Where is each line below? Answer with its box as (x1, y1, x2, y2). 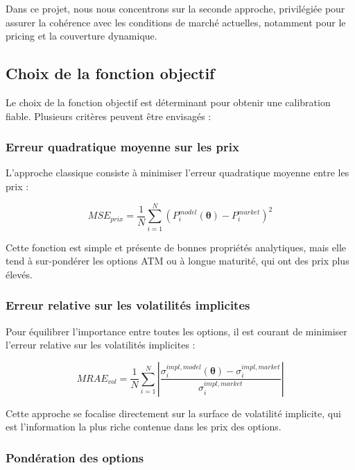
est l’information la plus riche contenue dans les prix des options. (6, 419, 282, 434)
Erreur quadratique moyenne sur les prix (6, 138, 239, 156)
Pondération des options (6, 449, 144, 466)
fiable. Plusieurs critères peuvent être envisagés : (6, 108, 211, 123)
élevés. (6, 267, 33, 281)
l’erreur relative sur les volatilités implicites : (6, 337, 196, 352)
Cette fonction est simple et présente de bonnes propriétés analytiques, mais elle (6, 240, 346, 254)
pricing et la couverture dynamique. (6, 28, 157, 43)
